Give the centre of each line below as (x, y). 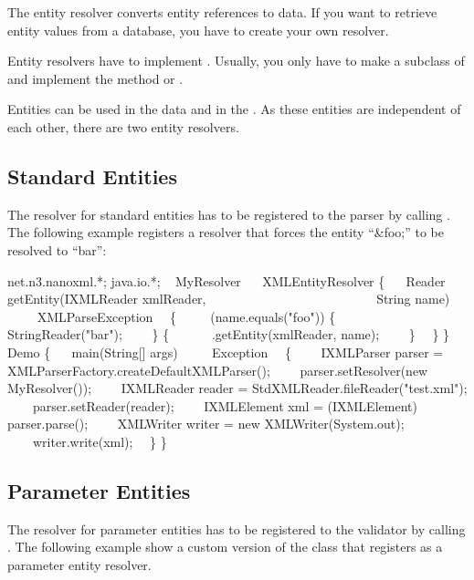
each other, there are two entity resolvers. (123, 126)
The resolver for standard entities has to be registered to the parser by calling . (229, 214)
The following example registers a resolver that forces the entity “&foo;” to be (226, 232)
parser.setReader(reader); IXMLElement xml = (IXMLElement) (225, 405)
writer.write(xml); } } (100, 441)
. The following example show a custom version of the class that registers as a (225, 547)
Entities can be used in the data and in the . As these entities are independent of (234, 109)
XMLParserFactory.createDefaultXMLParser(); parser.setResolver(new (218, 370)
